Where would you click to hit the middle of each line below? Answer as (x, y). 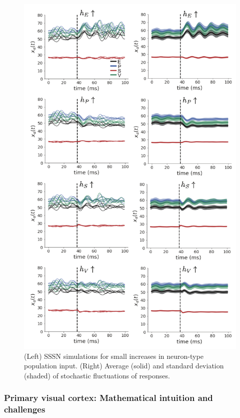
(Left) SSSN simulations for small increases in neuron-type (114, 356)
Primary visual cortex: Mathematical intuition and (108, 398)
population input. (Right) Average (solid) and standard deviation (124, 366)
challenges (25, 409)
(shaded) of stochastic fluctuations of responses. (97, 375)
